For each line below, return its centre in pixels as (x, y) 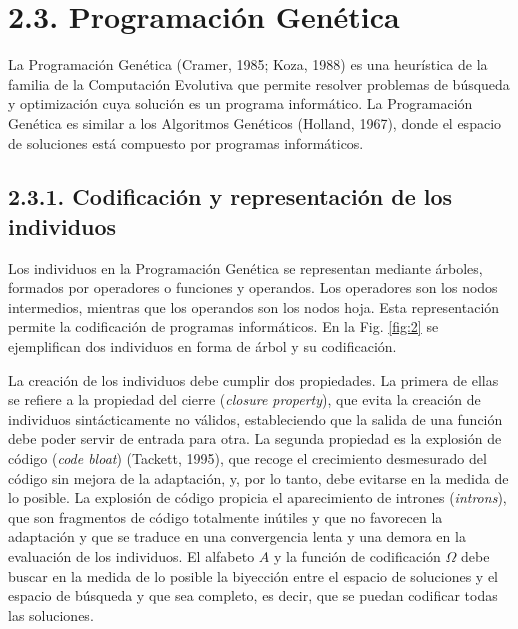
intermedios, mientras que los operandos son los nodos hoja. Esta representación (254, 306)
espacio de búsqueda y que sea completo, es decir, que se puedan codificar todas (253, 595)
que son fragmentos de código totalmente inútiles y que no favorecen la (225, 516)
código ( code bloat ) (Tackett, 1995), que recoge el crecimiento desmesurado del (247, 458)
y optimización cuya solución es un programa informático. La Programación (240, 103)
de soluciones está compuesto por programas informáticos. (186, 142)
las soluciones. (51, 614)
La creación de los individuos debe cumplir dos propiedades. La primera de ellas (253, 379)
